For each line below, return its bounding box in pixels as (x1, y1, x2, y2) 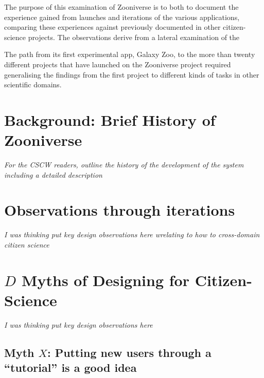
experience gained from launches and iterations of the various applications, (4, 11, 240, 22)
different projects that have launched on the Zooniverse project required (4, 59, 231, 69)
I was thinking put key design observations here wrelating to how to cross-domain (4, 229, 260, 240)
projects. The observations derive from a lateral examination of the (28, 31, 240, 42)
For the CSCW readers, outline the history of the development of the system (4, 159, 244, 170)
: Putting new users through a (47, 344, 212, 360)
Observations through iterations (4, 199, 235, 220)
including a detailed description (4, 169, 102, 180)
